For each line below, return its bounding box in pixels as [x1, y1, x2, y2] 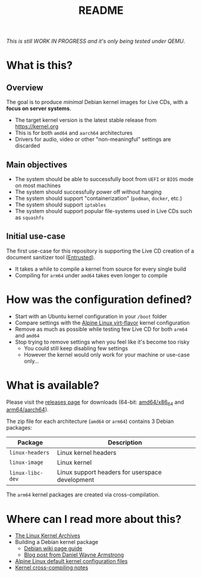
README [78, 4, 124, 17]
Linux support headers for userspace [57, 468, 162, 477]
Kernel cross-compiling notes [14, 564, 88, 572]
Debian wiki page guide [23, 545, 82, 552]
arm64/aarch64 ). [6, 406, 49, 413]
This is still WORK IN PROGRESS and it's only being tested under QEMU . [6, 37, 185, 45]
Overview [6, 82, 44, 93]
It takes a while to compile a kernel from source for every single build [14, 265, 186, 273]
